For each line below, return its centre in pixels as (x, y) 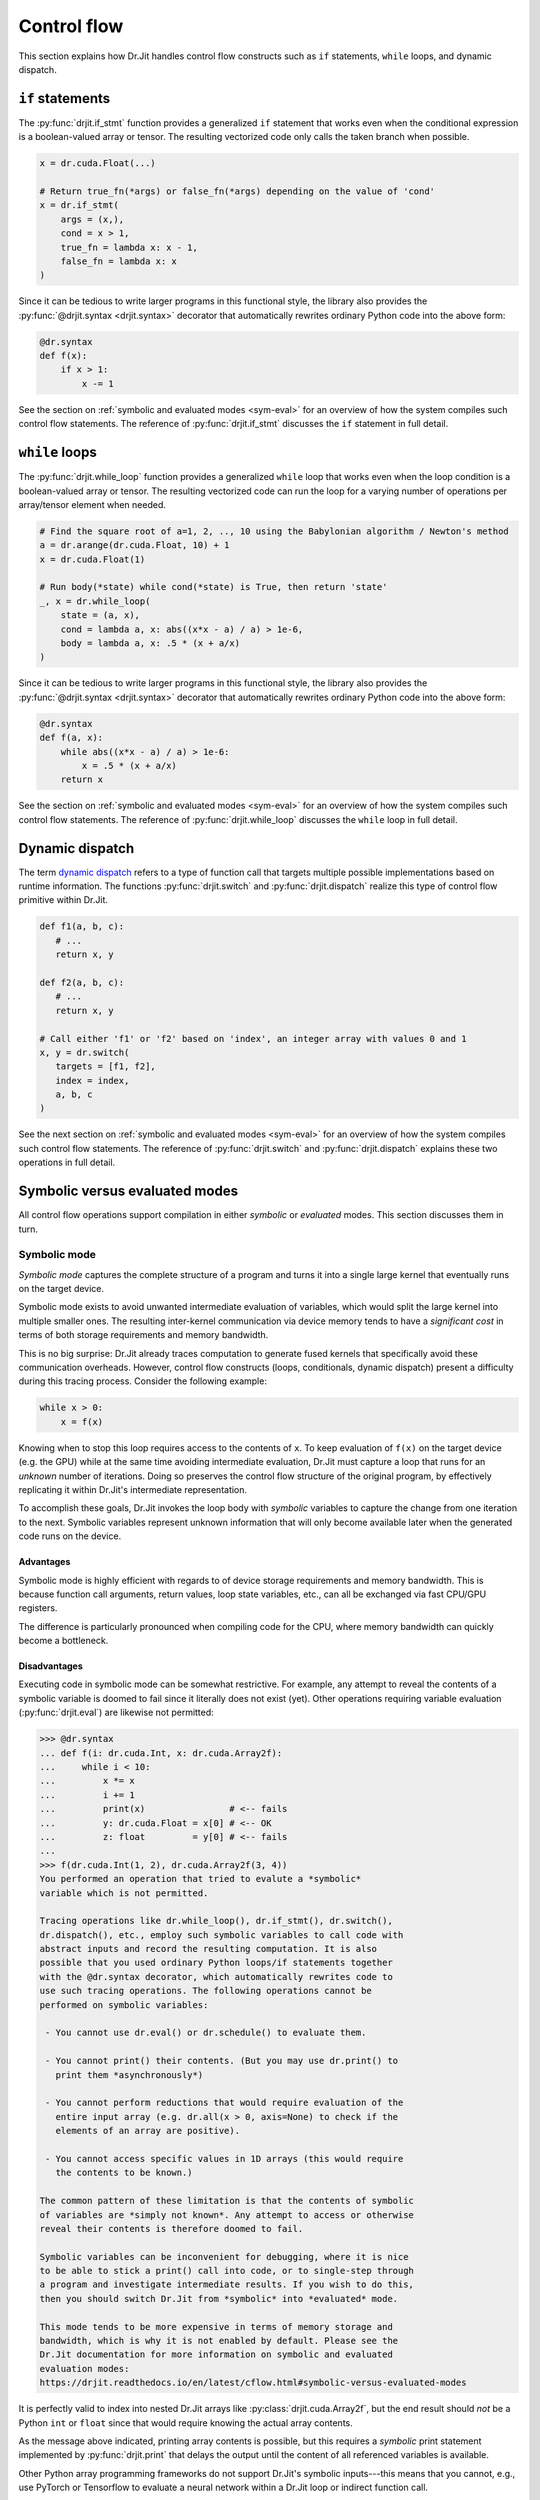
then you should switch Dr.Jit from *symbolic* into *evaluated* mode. (219, 2298)
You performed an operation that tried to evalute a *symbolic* (200, 1879)
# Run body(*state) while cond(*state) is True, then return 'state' (213, 587)
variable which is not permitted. (124, 1893)
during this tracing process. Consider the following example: (142, 1381)
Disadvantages (51, 1666)
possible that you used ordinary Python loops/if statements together (216, 1963)
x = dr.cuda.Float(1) (92, 559)
